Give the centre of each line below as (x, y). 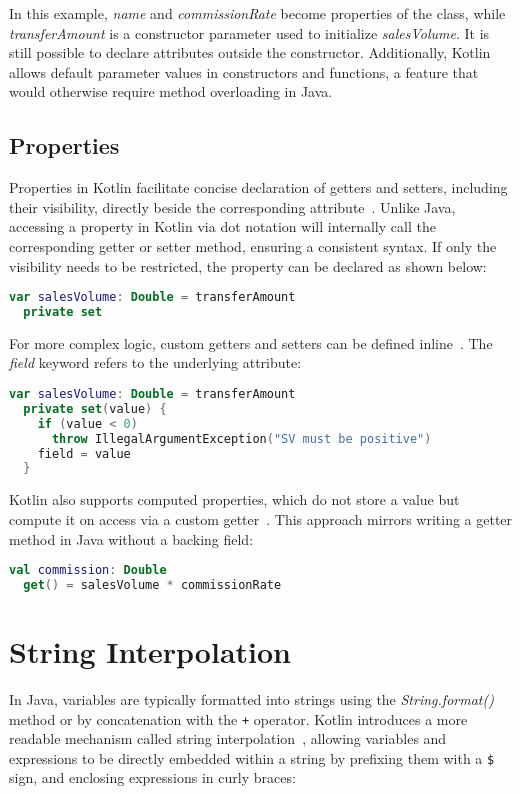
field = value (84, 453)
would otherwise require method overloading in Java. (171, 91)
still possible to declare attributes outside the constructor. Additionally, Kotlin (250, 52)
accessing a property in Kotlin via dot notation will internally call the (222, 226)
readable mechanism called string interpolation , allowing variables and (228, 738)
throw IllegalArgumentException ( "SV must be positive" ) (241, 438)
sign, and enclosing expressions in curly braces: (152, 777)
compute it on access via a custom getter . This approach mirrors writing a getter (261, 518)
